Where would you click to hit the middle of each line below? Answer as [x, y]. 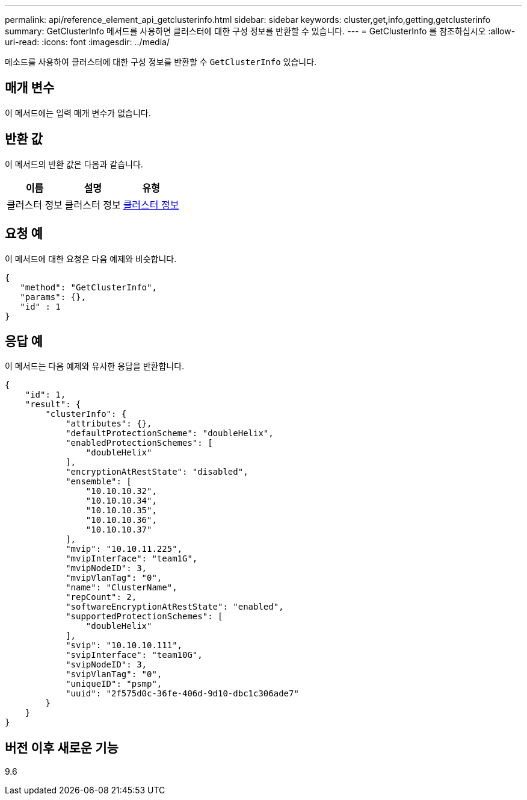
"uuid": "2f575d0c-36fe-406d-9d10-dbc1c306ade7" [182, 694]
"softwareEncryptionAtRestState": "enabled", [175, 607]
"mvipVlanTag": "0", [114, 578]
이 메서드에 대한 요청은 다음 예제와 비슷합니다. [91, 258]
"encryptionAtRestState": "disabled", [157, 472]
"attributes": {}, [109, 424]
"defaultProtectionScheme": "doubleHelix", [170, 433]
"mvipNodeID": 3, [106, 568]
